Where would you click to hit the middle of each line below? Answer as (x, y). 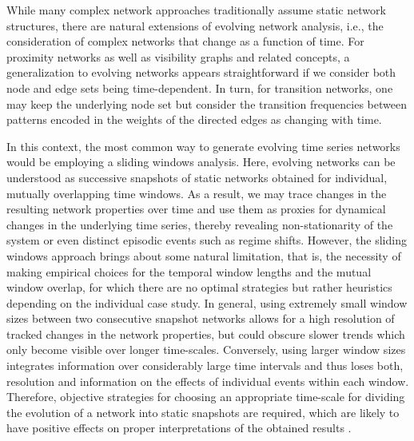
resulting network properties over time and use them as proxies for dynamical (196, 209)
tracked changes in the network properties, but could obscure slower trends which (206, 334)
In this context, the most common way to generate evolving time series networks (203, 146)
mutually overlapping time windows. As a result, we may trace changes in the (197, 193)
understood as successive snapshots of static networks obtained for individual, (197, 177)
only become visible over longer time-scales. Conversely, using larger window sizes (206, 350)
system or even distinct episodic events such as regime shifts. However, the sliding (207, 240)
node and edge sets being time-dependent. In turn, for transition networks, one (200, 87)
